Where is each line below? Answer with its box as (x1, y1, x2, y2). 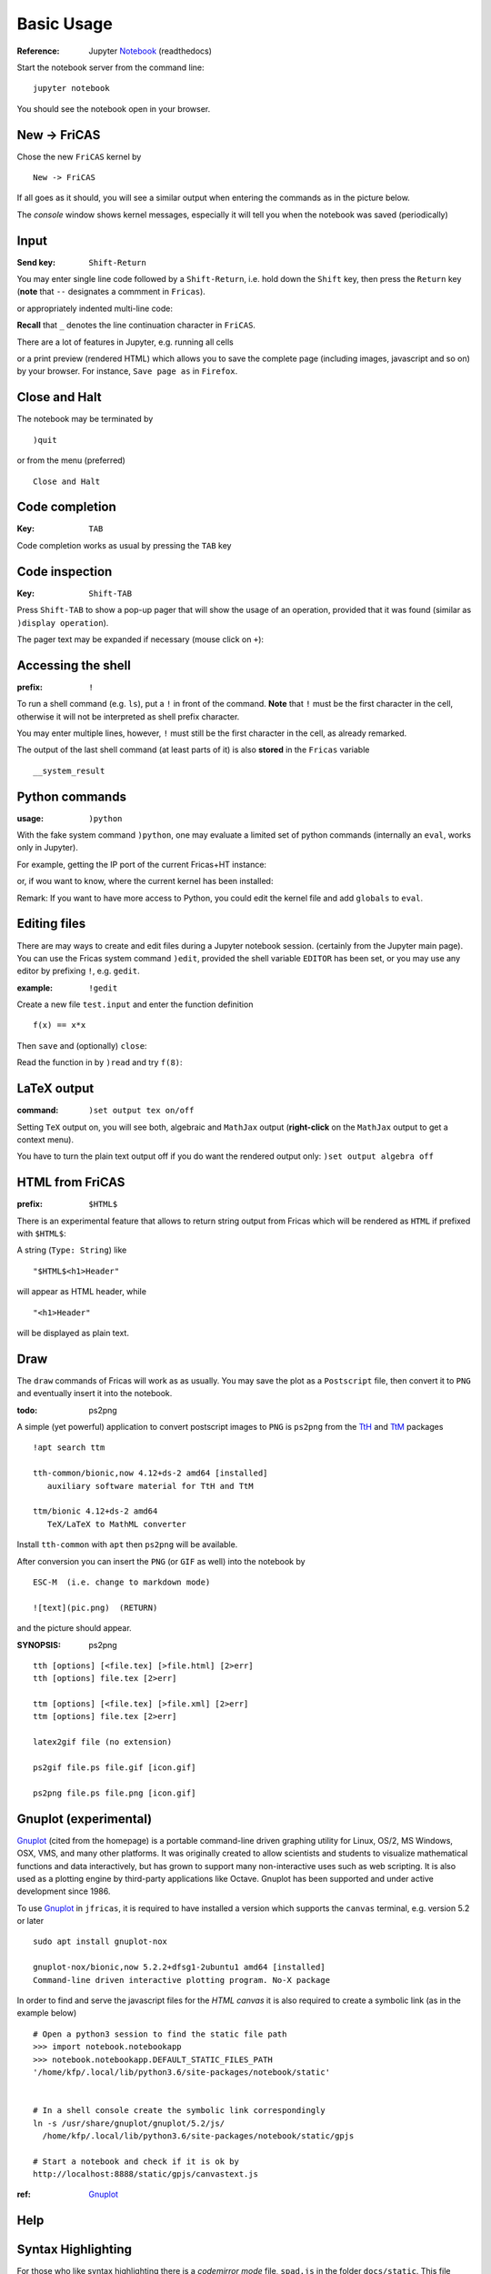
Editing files (16, 916, 86, 931)
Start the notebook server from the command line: (16, 62, 205, 73)
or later (16, 1916, 45, 1927)
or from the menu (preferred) (16, 455, 126, 466)
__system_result (33, 765, 105, 776)
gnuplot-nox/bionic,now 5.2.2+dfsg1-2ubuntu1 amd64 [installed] (33, 1962, 326, 1973)
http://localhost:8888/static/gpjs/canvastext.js (33, 2169, 259, 2179)
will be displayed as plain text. (16, 1327, 129, 1338)
